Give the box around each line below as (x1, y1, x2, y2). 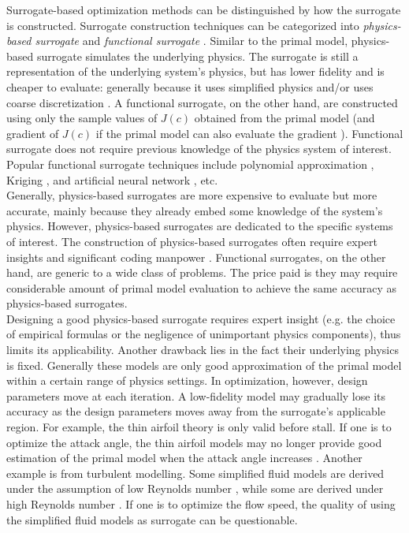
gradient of (6, 125, 59, 141)
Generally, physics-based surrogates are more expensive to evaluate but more (6, 187, 377, 203)
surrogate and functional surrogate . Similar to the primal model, (35, 32, 348, 49)
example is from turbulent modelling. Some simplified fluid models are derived (6, 464, 385, 481)
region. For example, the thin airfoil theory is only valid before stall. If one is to (6, 419, 392, 435)
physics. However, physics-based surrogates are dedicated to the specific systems (6, 218, 393, 234)
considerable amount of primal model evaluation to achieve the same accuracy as (6, 279, 396, 296)
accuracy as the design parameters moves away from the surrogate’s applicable (6, 403, 385, 419)
